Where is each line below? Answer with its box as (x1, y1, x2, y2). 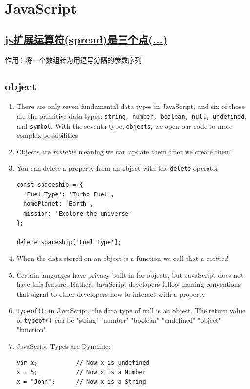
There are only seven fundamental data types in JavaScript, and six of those (16, 101, 245, 111)
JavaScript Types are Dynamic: (16, 341, 111, 351)
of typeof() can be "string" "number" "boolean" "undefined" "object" (16, 315, 221, 325)
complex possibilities (16, 130, 78, 140)
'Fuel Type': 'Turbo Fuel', (23, 191, 115, 198)
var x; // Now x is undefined (16, 359, 149, 367)
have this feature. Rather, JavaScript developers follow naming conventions (16, 279, 241, 289)
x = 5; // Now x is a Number (16, 368, 146, 376)
